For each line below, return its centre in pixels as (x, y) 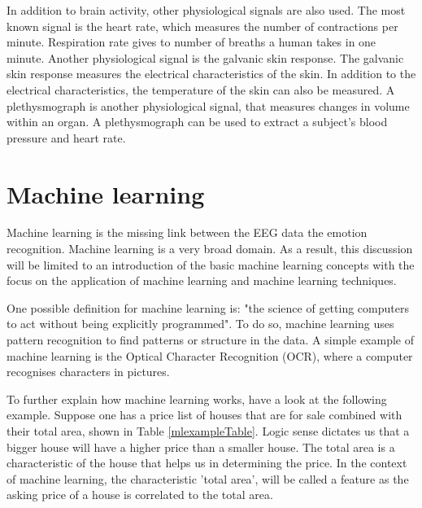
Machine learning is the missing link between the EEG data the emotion (187, 232)
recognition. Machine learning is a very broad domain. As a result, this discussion (210, 249)
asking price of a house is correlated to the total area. (140, 495)
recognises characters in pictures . (88, 372)
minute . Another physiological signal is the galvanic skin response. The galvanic (205, 57)
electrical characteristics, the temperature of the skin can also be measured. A (201, 89)
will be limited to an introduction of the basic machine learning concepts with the (211, 264)
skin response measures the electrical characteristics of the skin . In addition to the (211, 74)
